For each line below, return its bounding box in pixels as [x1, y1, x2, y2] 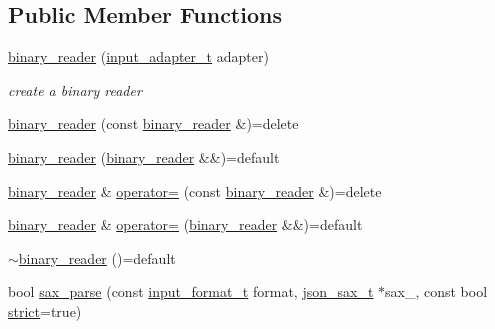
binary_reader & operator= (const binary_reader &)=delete [8, 180, 382, 201]
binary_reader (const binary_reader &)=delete [8, 113, 299, 134]
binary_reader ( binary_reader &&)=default [8, 146, 280, 167]
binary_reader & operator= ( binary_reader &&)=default [8, 214, 363, 235]
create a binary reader [8, 79, 142, 100]
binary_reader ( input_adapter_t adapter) [8, 46, 269, 67]
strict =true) [8, 300, 82, 321]
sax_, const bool [385, 281, 488, 302]
